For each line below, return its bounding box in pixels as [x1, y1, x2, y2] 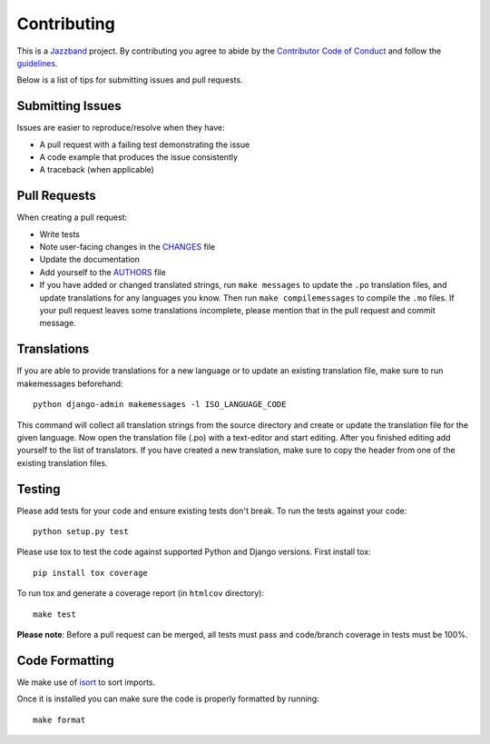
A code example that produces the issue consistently [39, 152, 239, 163]
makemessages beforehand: [16, 378, 123, 389]
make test [33, 609, 76, 620]
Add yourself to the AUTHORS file [39, 266, 167, 277]
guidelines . [16, 57, 58, 68]
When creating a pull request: [16, 212, 127, 223]
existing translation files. [16, 457, 108, 468]
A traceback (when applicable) [39, 164, 154, 175]
